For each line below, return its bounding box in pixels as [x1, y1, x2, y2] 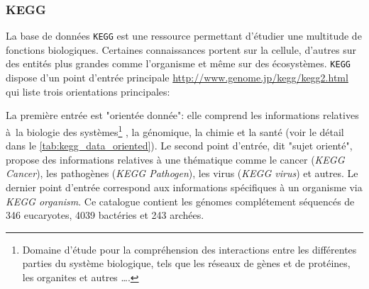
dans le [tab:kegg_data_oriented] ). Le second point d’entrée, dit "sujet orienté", [6, 138, 353, 153]
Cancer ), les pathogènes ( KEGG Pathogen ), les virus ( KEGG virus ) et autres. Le [6, 166, 358, 181]
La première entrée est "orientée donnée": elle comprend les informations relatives [6, 108, 359, 123]
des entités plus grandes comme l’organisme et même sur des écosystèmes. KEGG [6, 56, 351, 71]
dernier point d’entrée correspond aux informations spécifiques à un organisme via [6, 179, 363, 194]
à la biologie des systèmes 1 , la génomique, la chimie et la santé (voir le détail [6, 122, 344, 139]
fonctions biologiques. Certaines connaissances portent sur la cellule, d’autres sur [6, 42, 357, 57]
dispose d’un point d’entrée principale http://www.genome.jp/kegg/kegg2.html [6, 70, 348, 85]
